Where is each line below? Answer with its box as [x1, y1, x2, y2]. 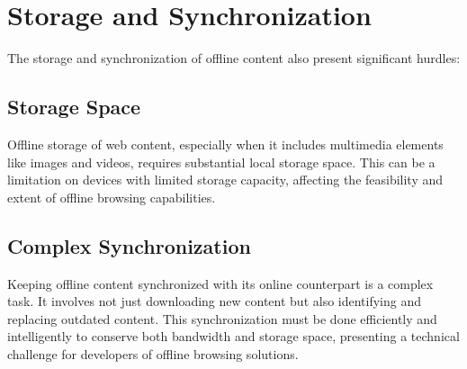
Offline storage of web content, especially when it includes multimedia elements [7, 134, 444, 153]
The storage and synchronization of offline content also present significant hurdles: [7, 49, 461, 67]
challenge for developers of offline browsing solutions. [7, 344, 299, 363]
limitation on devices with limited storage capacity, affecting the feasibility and [7, 170, 444, 189]
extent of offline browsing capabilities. [7, 187, 216, 206]
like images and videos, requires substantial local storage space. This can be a [7, 152, 436, 171]
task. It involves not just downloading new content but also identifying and [7, 292, 422, 310]
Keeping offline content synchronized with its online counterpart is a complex [7, 274, 434, 292]
